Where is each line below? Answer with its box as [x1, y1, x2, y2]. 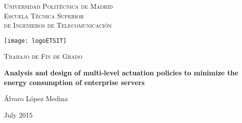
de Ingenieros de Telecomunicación [4, 20, 112, 30]
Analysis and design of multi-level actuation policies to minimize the [4, 68, 239, 78]
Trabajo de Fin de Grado [4, 51, 83, 61]
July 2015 [4, 109, 33, 120]
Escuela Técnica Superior [4, 10, 84, 20]
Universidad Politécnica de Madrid [4, 1, 113, 11]
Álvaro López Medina [4, 93, 68, 104]
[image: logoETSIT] [4, 37, 67, 44]
